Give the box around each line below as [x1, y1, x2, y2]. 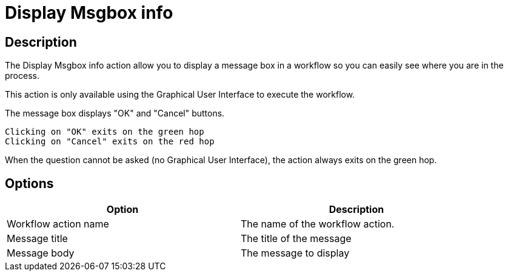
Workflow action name [7, 218, 109, 231]
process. [5, 70, 39, 81]
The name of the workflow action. [241, 218, 395, 231]
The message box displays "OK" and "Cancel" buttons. [5, 108, 225, 119]
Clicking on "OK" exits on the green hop [5, 127, 204, 137]
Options [5, 175, 54, 191]
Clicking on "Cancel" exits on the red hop [5, 136, 215, 147]
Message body [7, 247, 75, 260]
